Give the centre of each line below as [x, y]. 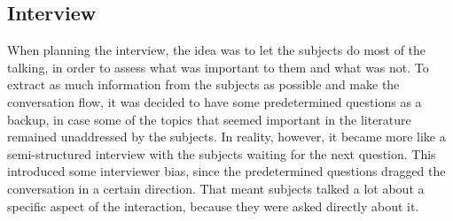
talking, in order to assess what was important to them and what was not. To [218, 67]
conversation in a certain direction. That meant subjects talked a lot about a [216, 188]
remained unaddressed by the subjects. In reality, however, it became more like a [226, 137]
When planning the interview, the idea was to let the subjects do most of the [217, 50]
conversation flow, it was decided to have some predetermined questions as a [215, 101]
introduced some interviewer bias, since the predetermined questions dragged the [226, 171]
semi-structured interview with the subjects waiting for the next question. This [222, 153]
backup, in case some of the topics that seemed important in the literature [209, 119]
